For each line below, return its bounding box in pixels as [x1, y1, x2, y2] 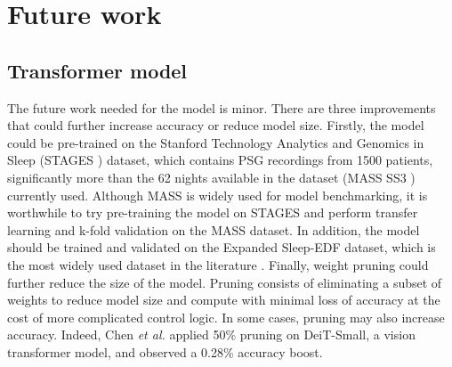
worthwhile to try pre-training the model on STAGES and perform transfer [7, 203, 418, 222]
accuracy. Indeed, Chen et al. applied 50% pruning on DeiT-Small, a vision [7, 325, 416, 344]
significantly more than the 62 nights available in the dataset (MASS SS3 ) [7, 167, 416, 186]
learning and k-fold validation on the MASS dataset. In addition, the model [7, 220, 420, 239]
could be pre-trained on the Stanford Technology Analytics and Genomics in [7, 133, 424, 151]
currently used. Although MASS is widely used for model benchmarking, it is [7, 185, 428, 204]
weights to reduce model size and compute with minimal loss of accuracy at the [7, 290, 440, 309]
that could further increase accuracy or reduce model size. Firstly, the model [7, 116, 424, 135]
